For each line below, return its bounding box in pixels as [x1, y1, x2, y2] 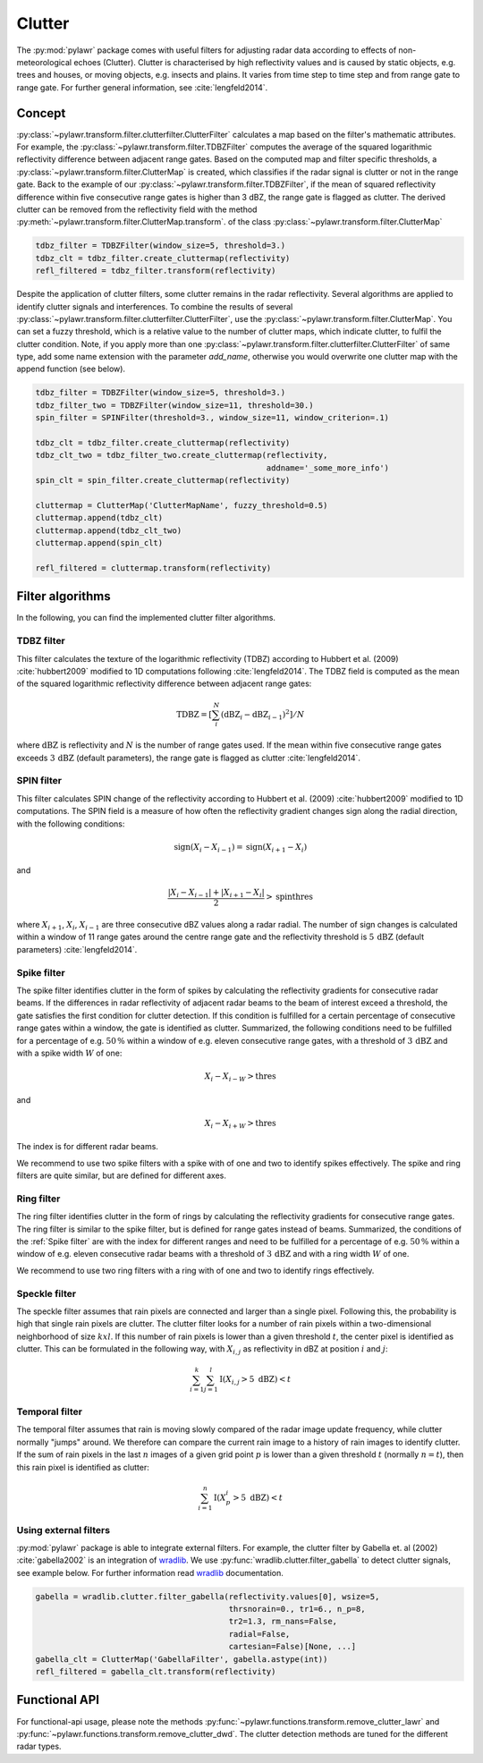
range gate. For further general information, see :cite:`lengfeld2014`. [16, 81, 268, 93]
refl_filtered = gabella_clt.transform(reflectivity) [35, 1666, 276, 1676]
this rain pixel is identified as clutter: [16, 1462, 149, 1472]
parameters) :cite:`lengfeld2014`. [16, 944, 138, 954]
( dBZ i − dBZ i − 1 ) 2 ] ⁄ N [220, 708, 305, 722]
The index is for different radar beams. [16, 1141, 158, 1152]
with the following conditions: [16, 818, 125, 829]
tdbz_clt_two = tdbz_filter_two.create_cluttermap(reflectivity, [35, 450, 328, 461]
